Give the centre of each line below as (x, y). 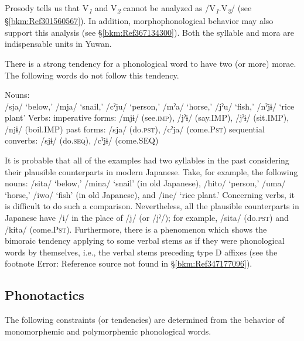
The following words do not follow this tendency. (92, 75)
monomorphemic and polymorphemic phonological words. (108, 331)
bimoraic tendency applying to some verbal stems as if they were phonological (145, 241)
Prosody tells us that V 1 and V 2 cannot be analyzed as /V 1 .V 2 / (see (128, 8)
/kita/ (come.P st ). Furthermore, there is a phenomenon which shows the (136, 229)
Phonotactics (45, 295)
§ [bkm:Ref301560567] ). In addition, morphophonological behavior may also (139, 21)
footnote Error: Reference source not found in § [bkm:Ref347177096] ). (129, 263)
